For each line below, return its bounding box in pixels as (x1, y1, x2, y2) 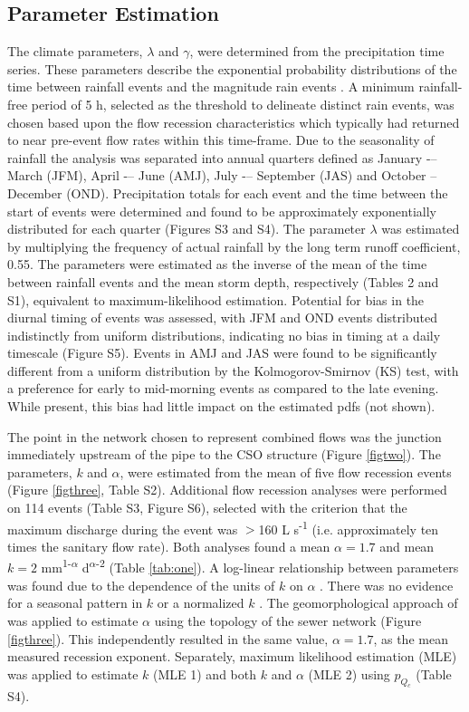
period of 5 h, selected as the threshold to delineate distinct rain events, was (31, 94, 455, 113)
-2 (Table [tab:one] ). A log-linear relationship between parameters (96, 555, 459, 577)
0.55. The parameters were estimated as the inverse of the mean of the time (7, 255, 427, 274)
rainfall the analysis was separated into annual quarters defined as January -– (7, 148, 437, 167)
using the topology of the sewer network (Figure (154, 611, 422, 630)
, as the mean (373, 629, 448, 648)
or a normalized (157, 593, 244, 612)
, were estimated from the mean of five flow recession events (120, 462, 452, 481)
